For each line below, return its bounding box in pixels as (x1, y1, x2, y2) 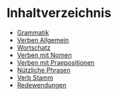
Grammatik (16, 28, 49, 37)
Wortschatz (16, 43, 51, 52)
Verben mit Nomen (16, 51, 72, 59)
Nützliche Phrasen (16, 66, 71, 74)
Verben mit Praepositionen (16, 58, 95, 66)
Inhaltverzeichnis (6, 5, 112, 21)
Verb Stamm (16, 73, 54, 82)
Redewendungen (16, 80, 67, 89)
